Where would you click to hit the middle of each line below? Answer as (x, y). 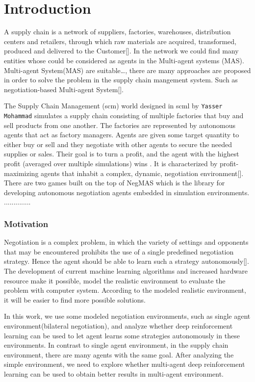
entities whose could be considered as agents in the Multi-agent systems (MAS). (124, 60)
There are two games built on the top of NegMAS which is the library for (115, 183)
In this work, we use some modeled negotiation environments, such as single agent (127, 316)
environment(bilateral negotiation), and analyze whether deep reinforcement (118, 325)
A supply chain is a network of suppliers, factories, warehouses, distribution (117, 32)
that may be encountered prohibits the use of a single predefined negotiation (119, 251)
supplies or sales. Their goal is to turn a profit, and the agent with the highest (122, 154)
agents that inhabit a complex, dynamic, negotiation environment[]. (142, 173)
